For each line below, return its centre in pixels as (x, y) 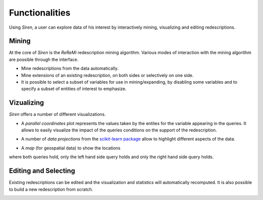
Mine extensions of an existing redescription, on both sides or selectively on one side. (107, 75)
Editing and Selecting (42, 171)
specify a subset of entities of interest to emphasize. (74, 89)
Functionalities (40, 13)
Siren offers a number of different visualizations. (57, 114)
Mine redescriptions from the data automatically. (70, 69)
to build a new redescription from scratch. (51, 189)
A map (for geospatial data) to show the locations (71, 148)
